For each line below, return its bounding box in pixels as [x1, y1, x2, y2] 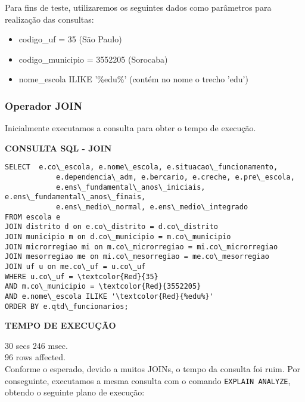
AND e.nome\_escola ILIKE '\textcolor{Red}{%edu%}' [5, 292, 214, 301]
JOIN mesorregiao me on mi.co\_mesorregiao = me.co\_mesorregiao [5, 252, 269, 261]
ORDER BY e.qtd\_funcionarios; [5, 302, 129, 311]
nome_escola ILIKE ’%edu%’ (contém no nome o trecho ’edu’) [18, 73, 248, 85]
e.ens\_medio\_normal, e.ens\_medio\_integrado [55, 203, 248, 211]
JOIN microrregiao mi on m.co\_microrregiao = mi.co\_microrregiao [5, 242, 278, 251]
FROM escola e [5, 212, 61, 221]
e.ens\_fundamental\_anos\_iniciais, [55, 183, 206, 191]
